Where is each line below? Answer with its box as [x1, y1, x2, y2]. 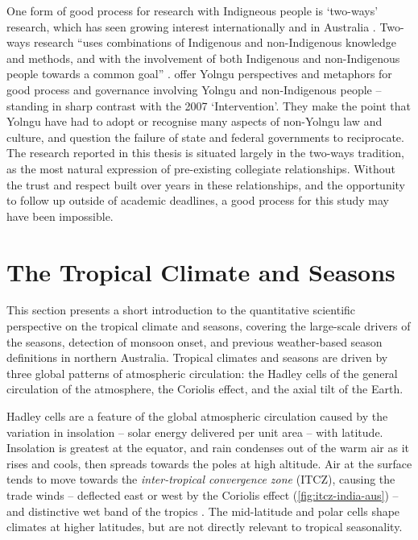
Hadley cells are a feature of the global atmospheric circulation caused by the [6, 408, 388, 424]
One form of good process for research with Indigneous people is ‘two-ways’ [6, 2, 379, 19]
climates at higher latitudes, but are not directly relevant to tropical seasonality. [6, 518, 403, 535]
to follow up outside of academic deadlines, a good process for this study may [6, 192, 389, 209]
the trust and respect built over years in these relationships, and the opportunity [6, 176, 406, 193]
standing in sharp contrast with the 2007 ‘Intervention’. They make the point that [6, 97, 412, 114]
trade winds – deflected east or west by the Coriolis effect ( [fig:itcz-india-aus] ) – [6, 486, 399, 503]
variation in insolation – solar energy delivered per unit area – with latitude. [6, 423, 383, 440]
